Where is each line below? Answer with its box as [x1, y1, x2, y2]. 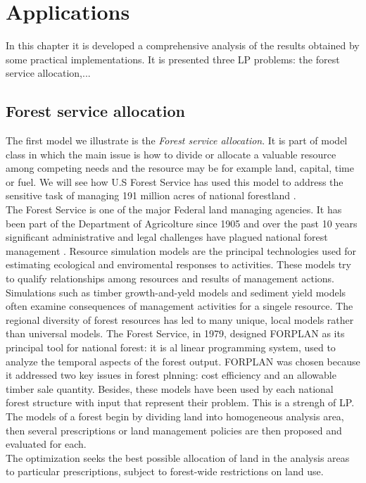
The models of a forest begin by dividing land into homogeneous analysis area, [6, 408, 344, 423]
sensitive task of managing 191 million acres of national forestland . [6, 188, 296, 203]
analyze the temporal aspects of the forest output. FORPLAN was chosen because [6, 353, 360, 368]
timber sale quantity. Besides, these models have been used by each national [6, 381, 334, 396]
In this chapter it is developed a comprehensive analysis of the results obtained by [6, 38, 360, 53]
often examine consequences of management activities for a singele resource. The [6, 299, 353, 313]
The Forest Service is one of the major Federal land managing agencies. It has [6, 202, 342, 217]
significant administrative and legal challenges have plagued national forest [6, 230, 328, 244]
